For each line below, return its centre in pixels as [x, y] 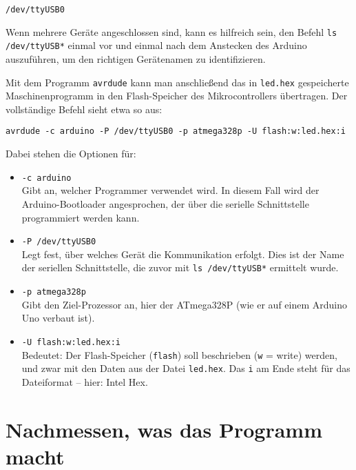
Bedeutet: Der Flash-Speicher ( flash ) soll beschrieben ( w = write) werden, [179, 354]
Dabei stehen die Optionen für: [71, 154]
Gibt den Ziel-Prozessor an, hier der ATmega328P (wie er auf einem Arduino [185, 304]
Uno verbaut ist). [58, 318]
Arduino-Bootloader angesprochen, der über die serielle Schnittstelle [165, 203]
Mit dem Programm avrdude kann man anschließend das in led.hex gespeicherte [177, 82]
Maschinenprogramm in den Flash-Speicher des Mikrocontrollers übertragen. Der [177, 96]
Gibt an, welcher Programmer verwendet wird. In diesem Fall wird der [170, 190]
